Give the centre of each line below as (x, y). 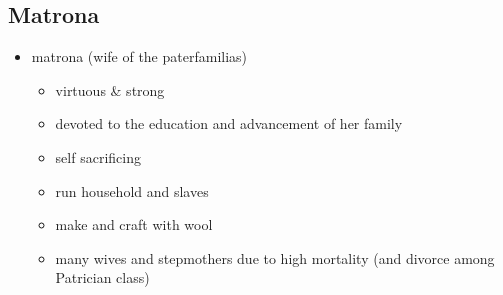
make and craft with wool (134, 224)
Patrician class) (102, 277)
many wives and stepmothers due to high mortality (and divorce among (275, 257)
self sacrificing (98, 156)
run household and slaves (132, 190)
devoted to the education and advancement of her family (229, 123)
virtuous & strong (110, 89)
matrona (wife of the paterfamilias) (139, 56)
